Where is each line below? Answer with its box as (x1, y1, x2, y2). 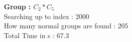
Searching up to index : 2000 (4, 11, 90, 21)
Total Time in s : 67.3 (4, 30, 69, 40)
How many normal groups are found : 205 (4, 21, 128, 31)
